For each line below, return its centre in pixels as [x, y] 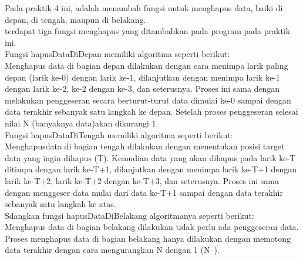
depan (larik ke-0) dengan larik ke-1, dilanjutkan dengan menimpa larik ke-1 [142, 77]
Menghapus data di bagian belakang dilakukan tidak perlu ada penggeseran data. [152, 227]
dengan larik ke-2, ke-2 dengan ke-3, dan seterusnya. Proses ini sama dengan [142, 89]
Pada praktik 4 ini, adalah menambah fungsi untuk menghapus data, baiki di [144, 8]
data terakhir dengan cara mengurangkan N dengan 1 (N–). [112, 250]
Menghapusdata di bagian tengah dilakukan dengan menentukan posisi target [145, 146]
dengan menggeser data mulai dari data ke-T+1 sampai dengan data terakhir [144, 192]
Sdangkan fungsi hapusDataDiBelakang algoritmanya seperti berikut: [129, 215]
